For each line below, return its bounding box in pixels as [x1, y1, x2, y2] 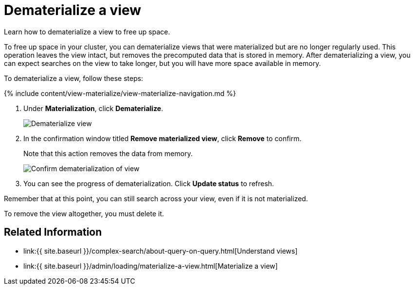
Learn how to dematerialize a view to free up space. [4, 27, 170, 36]
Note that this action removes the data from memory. [23, 149, 193, 158]
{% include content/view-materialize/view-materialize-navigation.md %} [4, 89, 236, 97]
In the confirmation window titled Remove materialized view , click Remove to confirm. [23, 134, 302, 143]
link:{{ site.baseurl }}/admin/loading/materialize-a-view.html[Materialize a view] [23, 261, 278, 270]
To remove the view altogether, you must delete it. [4, 209, 164, 218]
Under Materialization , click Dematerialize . [23, 104, 163, 112]
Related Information [4, 226, 102, 239]
